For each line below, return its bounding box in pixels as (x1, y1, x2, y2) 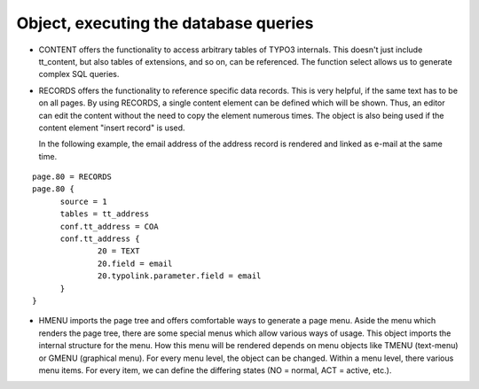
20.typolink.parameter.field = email (98, 271, 262, 281)
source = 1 (59, 196, 107, 206)
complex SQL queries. (38, 69, 120, 80)
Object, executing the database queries (16, 13, 314, 33)
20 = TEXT (98, 246, 140, 256)
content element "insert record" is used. (38, 122, 185, 133)
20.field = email (98, 258, 173, 268)
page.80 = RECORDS (32, 172, 113, 182)
